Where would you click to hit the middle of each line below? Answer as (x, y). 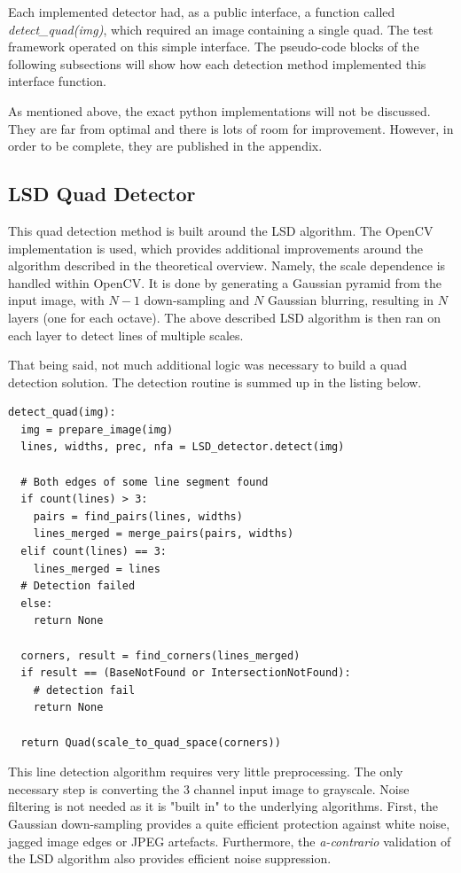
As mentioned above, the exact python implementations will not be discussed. (219, 110)
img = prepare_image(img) (97, 429)
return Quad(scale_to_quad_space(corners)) (151, 742)
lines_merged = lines (97, 569)
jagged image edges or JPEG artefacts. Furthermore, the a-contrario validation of (230, 841)
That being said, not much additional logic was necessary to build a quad (207, 365)
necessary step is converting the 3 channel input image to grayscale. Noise (209, 788)
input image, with (56, 300)
